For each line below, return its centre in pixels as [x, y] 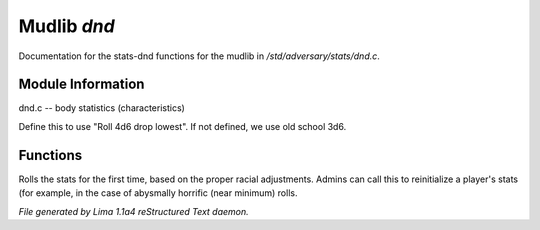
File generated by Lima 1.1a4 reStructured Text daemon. [133, 211]
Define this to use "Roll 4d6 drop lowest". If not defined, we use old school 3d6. [182, 126]
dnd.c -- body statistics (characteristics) [101, 108]
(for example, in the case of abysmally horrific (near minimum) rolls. [158, 193]
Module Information [81, 84]
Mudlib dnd [66, 26]
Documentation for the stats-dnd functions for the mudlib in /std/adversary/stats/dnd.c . [199, 56]
